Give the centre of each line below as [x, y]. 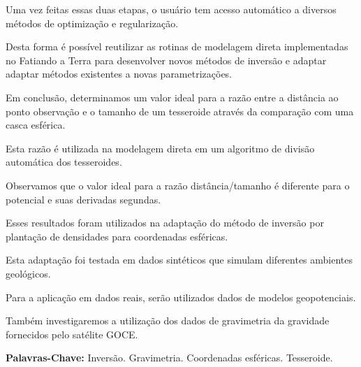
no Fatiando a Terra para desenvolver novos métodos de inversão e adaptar [166, 60]
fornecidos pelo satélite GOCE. [72, 334]
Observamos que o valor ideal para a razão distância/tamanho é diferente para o [178, 185]
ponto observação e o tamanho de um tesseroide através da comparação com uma [180, 111]
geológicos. [28, 273]
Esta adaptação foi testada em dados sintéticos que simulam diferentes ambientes [179, 260]
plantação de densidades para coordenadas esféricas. [117, 236]
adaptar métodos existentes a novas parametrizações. [119, 74]
